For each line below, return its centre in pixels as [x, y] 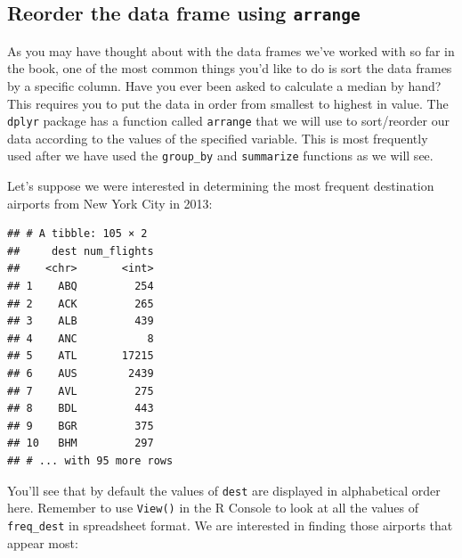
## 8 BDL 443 [81, 409]
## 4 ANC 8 [81, 338]
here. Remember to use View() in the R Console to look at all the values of [213, 508]
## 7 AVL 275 [81, 391]
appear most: [43, 542]
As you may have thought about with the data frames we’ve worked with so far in [231, 50]
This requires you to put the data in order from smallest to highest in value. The [228, 103]
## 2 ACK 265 [81, 304]
